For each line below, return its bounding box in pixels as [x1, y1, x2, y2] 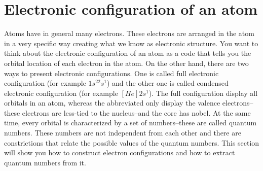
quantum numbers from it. [4, 157, 86, 167]
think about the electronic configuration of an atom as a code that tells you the [4, 48, 251, 58]
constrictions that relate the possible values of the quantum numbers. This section [4, 137, 259, 148]
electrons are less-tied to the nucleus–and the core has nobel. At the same [22, 107, 251, 118]
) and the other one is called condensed [106, 78, 229, 88]
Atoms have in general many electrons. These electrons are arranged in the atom [4, 28, 254, 39]
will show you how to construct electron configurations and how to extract [4, 147, 235, 158]
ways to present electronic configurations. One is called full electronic [4, 67, 219, 78]
